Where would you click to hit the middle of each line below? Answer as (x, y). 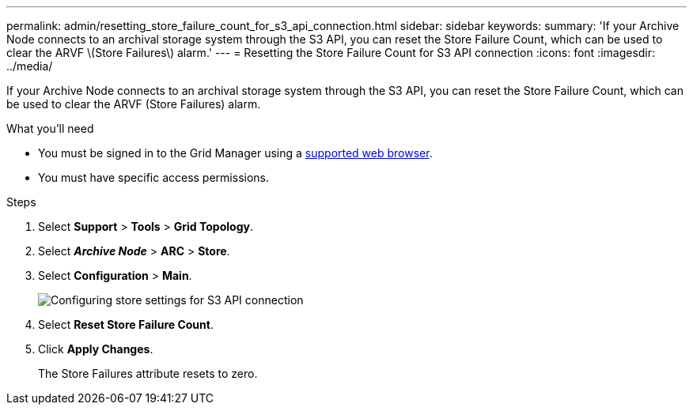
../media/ (30, 66)
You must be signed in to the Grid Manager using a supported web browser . (235, 153)
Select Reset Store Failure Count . (126, 324)
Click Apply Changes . (96, 349)
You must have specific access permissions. (154, 177)
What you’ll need (50, 128)
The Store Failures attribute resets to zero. (148, 373)
